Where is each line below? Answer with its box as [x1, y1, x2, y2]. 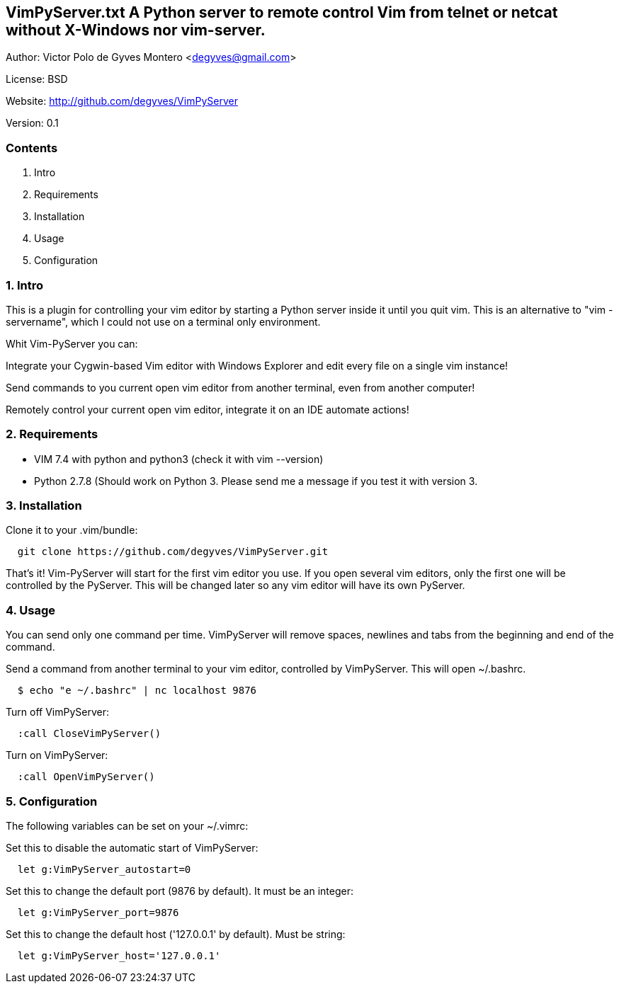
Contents [6, 140, 58, 155]
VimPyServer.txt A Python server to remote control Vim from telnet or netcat [6, 4, 558, 21]
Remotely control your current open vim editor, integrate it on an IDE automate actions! [6, 403, 409, 416]
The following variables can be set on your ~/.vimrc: [6, 819, 249, 832]
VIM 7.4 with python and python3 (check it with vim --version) [34, 452, 324, 465]
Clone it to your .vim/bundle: [6, 524, 138, 537]
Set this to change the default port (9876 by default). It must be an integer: [6, 884, 353, 897]
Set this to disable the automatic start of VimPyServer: [6, 841, 259, 854]
